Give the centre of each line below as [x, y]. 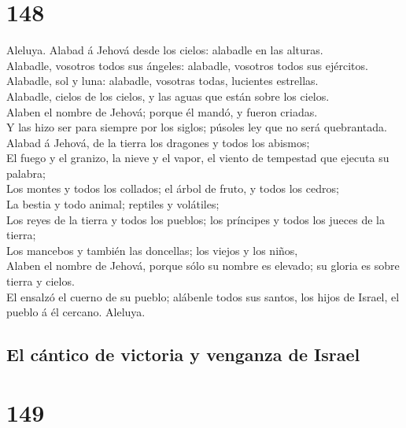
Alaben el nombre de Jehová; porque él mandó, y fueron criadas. [162, 111]
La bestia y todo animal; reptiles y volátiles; [113, 204]
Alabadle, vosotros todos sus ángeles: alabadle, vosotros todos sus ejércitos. [187, 65]
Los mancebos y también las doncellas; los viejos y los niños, [152, 250]
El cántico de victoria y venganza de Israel [183, 354]
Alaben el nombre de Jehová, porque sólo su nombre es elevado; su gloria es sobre [203, 266]
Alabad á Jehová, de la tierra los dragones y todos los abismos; [158, 142]
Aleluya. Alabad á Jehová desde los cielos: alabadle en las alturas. [165, 50]
